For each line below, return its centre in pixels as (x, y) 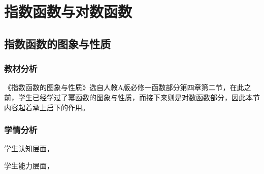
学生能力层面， (29, 165)
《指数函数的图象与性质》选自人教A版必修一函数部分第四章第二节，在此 (124, 87)
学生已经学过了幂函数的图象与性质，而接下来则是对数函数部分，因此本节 (139, 97)
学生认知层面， (29, 148)
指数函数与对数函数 (68, 11)
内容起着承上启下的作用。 (47, 107)
